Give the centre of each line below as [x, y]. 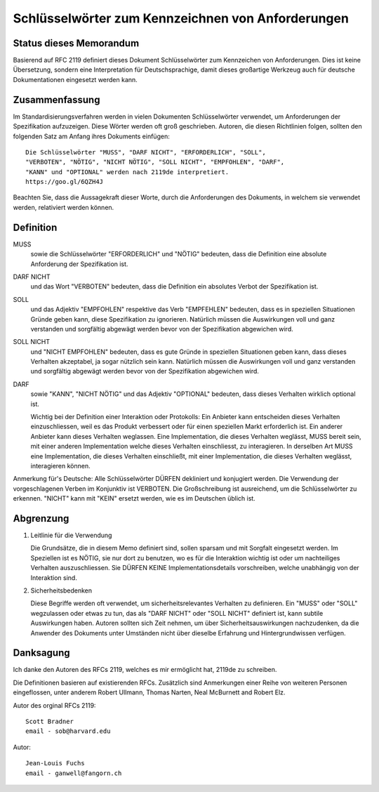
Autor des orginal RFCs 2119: [54, 705]
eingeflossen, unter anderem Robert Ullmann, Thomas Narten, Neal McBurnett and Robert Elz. [149, 692]
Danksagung [41, 653]
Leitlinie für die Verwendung [71, 535]
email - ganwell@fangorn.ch [74, 773]
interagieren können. [60, 466]
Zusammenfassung [56, 99]
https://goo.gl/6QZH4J [65, 182]
